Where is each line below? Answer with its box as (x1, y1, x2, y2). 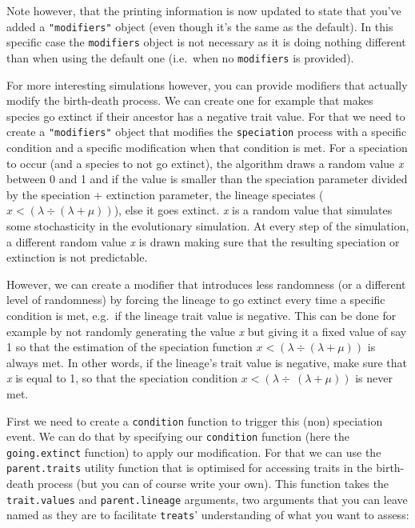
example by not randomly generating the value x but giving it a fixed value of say (6, 322, 407, 339)
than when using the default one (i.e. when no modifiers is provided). (6, 49, 354, 66)
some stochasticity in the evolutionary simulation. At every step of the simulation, (6, 217, 409, 234)
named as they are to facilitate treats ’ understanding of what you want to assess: (6, 506, 409, 523)
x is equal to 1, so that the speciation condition (6, 370, 238, 386)
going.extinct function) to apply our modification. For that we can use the (6, 443, 381, 460)
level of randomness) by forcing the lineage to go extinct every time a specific (6, 291, 385, 308)
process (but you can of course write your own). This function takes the (37, 475, 389, 492)
